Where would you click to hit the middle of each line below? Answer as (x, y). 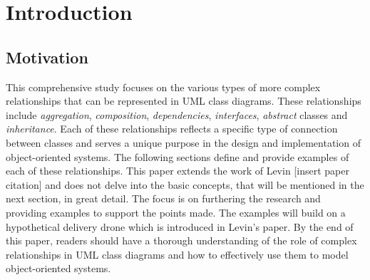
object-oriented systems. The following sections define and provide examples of (178, 156)
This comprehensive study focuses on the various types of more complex (163, 87)
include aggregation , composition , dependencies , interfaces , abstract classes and (177, 114)
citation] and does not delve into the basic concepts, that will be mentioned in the (185, 184)
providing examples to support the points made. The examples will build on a (176, 212)
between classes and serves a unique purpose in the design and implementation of (183, 142)
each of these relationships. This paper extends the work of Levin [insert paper (178, 171)
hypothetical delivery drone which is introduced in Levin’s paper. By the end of (180, 226)
